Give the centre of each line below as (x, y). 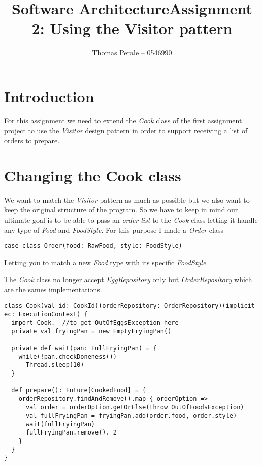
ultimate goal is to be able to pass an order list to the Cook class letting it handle (131, 219)
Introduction (49, 96)
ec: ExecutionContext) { (46, 314)
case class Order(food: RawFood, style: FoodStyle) (93, 246)
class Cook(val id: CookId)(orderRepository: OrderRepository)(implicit (129, 306)
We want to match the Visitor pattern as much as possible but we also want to (127, 199)
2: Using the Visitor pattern (132, 28)
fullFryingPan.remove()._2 (71, 433)
